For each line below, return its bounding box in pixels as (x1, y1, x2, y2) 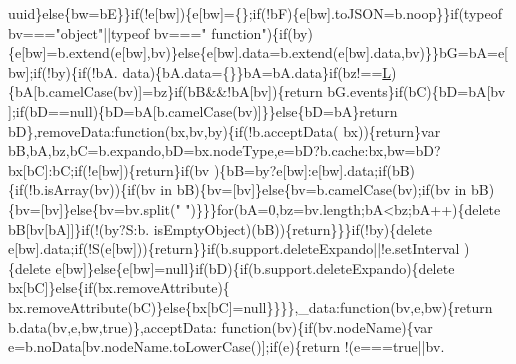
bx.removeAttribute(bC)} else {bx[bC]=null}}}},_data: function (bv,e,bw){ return (8, 296, 493, 317)
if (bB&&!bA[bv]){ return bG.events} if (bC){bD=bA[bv (174, 81, 506, 102)
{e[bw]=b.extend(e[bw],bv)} (8, 42, 178, 63)
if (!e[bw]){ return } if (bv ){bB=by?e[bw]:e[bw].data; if (74, 159, 387, 180)
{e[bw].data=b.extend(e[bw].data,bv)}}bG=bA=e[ (199, 42, 508, 63)
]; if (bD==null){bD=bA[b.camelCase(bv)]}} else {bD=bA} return (8, 100, 398, 121)
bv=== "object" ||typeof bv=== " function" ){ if (8, 22, 288, 43)
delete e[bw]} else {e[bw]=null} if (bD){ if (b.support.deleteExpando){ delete (15, 257, 455, 278)
